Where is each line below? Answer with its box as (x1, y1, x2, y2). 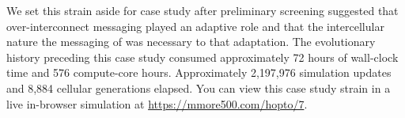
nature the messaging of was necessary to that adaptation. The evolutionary (6, 33, 376, 50)
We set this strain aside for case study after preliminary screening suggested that (6, 2, 399, 18)
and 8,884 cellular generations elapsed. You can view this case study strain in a (6, 79, 391, 96)
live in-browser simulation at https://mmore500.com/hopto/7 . (6, 95, 308, 112)
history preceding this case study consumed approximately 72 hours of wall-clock (6, 48, 399, 65)
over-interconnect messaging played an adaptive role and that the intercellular (6, 17, 384, 34)
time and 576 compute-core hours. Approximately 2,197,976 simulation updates (6, 64, 392, 81)
